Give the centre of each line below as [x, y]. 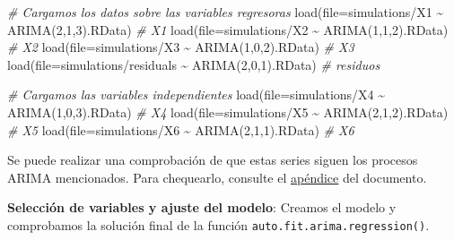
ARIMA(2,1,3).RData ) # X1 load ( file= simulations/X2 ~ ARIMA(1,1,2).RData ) [228, 29]
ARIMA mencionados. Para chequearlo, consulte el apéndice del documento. [217, 177]
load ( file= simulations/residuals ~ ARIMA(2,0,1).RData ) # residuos [194, 64]
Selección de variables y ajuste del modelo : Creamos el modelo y [202, 207]
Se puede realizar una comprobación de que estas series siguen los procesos [213, 160]
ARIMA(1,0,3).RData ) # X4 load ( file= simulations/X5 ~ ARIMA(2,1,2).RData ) [228, 111]
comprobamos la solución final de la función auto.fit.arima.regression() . [218, 224]
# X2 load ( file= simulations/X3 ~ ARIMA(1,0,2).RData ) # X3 [181, 47]
